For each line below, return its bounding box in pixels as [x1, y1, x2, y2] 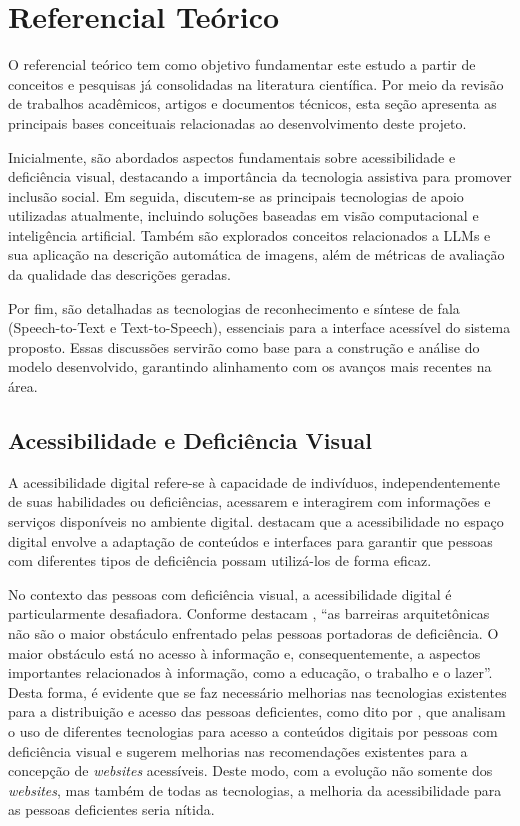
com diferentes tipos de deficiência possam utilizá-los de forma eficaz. [8, 550, 432, 571]
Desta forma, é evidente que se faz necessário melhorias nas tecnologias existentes [8, 681, 507, 702]
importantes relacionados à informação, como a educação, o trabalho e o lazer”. [8, 662, 493, 683]
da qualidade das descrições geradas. [8, 264, 231, 285]
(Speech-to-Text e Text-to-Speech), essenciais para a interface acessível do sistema [8, 317, 511, 338]
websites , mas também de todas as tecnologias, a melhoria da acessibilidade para [8, 779, 502, 800]
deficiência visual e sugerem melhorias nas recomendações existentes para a [8, 740, 468, 761]
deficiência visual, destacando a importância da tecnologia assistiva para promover [8, 166, 512, 187]
